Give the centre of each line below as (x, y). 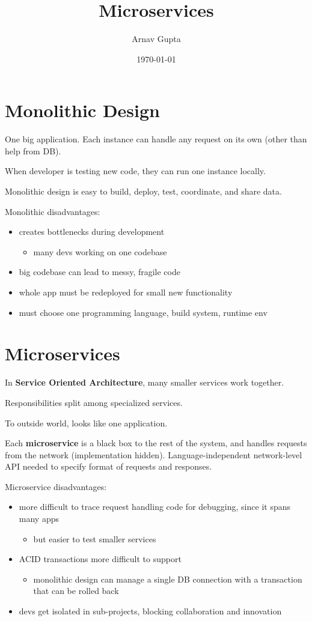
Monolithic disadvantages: (53, 211)
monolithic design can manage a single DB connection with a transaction (168, 579)
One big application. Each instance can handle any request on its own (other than (156, 139)
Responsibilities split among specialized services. (94, 402)
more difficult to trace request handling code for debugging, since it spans (154, 507)
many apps (39, 519)
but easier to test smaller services (95, 538)
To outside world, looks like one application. (86, 423)
